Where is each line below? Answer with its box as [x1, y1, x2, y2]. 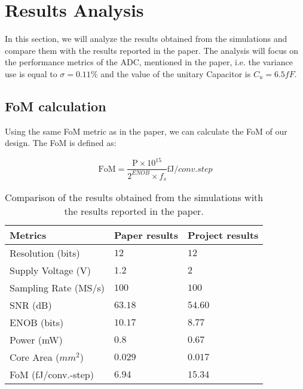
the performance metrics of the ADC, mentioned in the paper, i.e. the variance [5, 56, 293, 68]
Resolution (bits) [10, 246, 80, 260]
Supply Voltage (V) [10, 263, 91, 278]
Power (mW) [10, 333, 63, 347]
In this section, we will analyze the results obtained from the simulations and [5, 32, 287, 45]
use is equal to [5, 67, 57, 80]
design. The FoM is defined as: [5, 136, 117, 149]
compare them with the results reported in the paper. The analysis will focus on [5, 44, 298, 56]
